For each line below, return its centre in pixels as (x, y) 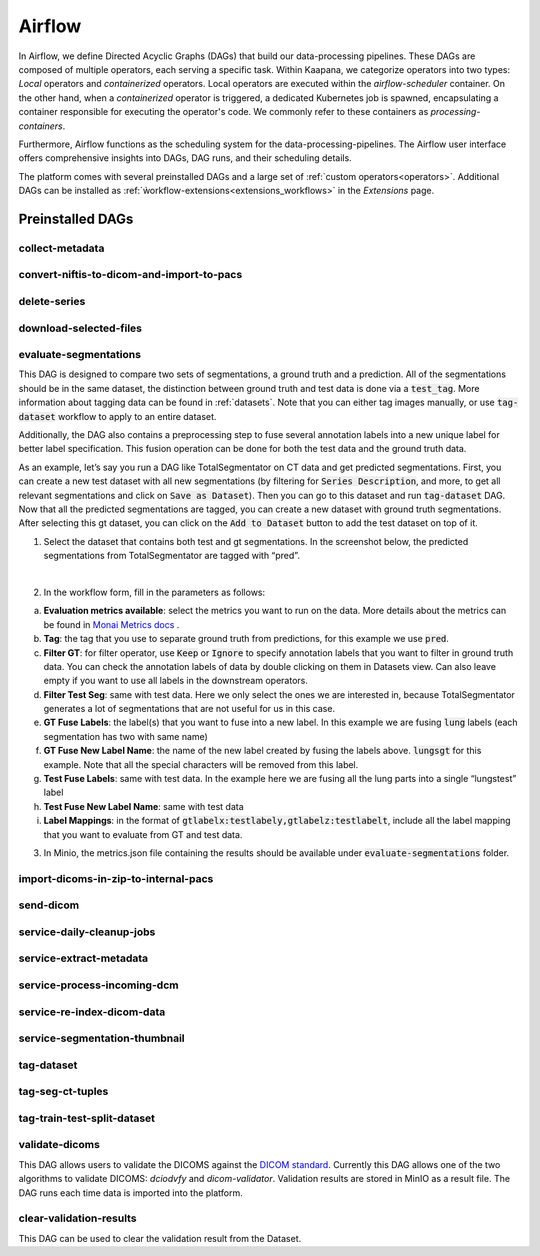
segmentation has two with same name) (126, 736)
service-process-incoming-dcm (98, 985)
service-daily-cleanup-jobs (87, 932)
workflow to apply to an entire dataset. (137, 416)
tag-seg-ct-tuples (63, 1092)
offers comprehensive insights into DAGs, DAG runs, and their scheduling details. (185, 158)
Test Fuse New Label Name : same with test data (143, 806)
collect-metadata (61, 248)
